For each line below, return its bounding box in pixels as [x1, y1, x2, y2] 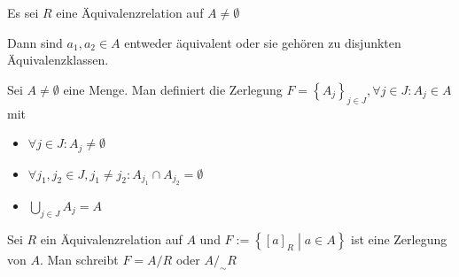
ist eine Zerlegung [351, 229, 447, 248]
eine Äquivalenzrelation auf [56, 4, 204, 21]
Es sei [7, 4, 39, 21]
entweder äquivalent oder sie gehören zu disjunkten [124, 33, 401, 51]
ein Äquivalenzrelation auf [40, 229, 183, 248]
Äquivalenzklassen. [7, 50, 109, 69]
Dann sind [7, 33, 63, 51]
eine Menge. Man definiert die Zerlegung [63, 80, 283, 98]
